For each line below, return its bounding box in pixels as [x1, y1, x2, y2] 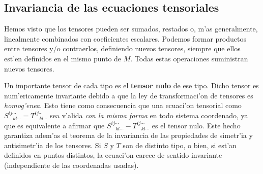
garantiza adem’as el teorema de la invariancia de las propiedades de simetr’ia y [4, 130, 253, 141]
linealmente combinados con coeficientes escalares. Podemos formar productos [4, 33, 246, 44]
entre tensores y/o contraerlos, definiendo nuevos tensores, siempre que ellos [4, 43, 241, 54]
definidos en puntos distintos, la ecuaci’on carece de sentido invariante [4, 150, 222, 160]
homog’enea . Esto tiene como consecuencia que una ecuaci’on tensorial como [4, 100, 242, 111]
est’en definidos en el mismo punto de [4, 53, 122, 63]
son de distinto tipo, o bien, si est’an [123, 140, 237, 150]
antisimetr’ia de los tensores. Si [4, 140, 101, 150]
